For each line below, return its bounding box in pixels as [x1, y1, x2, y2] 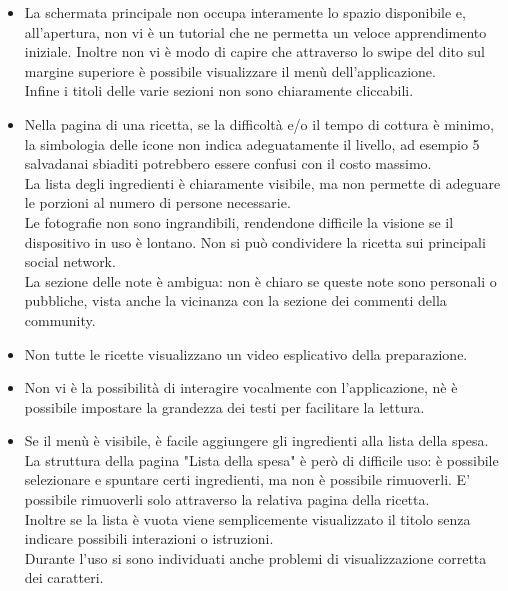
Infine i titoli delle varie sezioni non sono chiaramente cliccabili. [24, 80, 414, 101]
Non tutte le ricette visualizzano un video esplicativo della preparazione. [24, 343, 468, 364]
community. [24, 309, 96, 330]
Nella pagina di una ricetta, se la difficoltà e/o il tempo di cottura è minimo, [24, 113, 494, 134]
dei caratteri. [24, 567, 104, 588]
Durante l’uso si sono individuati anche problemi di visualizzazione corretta [24, 547, 487, 568]
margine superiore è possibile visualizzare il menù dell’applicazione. [24, 60, 436, 81]
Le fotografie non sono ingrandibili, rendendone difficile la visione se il [24, 211, 454, 232]
